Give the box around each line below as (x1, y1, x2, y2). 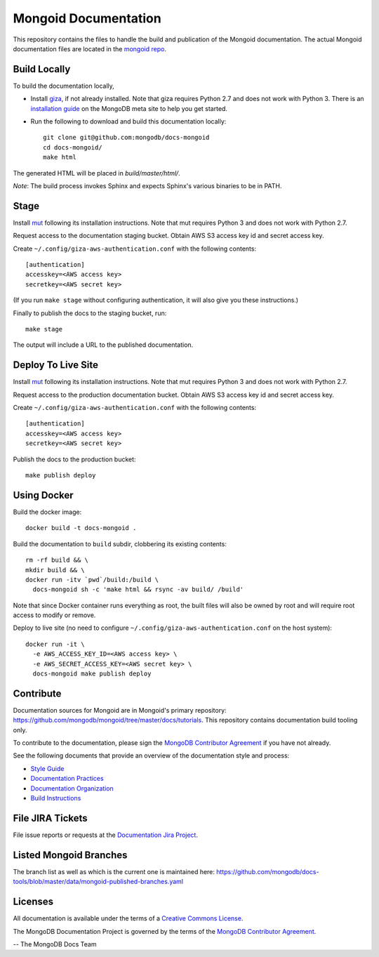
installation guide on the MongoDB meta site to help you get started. (30, 104, 228, 112)
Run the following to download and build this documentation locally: (30, 117, 227, 126)
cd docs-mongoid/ (43, 143, 102, 151)
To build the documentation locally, (13, 81, 115, 90)
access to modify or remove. (13, 611, 96, 619)
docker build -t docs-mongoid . (25, 524, 137, 532)
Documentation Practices (30, 774, 105, 783)
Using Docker (13, 489, 74, 501)
